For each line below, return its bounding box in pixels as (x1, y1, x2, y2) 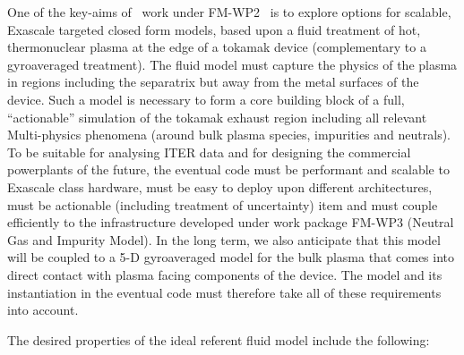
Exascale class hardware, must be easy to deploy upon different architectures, (7, 177, 433, 196)
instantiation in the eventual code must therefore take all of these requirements (7, 283, 442, 301)
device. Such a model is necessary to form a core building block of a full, (7, 89, 405, 108)
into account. (7, 300, 79, 319)
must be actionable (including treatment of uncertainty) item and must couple (7, 195, 438, 214)
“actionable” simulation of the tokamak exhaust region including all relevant (7, 107, 427, 126)
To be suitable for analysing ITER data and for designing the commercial (7, 142, 411, 161)
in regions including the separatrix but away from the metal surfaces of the (7, 72, 419, 91)
